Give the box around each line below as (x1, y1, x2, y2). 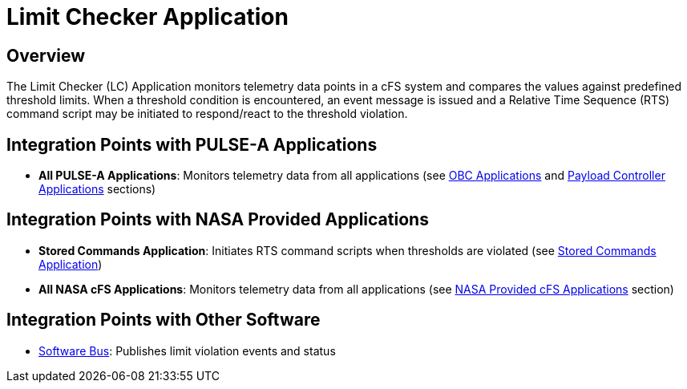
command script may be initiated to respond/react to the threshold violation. (6, 107, 408, 121)
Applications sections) (38, 182, 156, 197)
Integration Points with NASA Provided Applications (6, 209, 429, 230)
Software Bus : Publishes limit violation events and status (38, 343, 336, 358)
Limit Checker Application (6, 3, 289, 30)
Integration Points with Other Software (6, 310, 321, 330)
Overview (6, 45, 86, 66)
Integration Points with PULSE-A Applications (6, 134, 378, 155)
